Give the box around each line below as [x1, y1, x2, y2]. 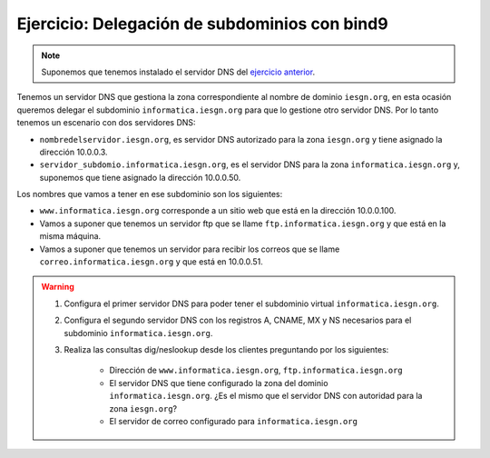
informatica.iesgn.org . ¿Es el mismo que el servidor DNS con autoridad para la [109, 391, 423, 402]
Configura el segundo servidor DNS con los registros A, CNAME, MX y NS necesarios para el [64, 314, 412, 326]
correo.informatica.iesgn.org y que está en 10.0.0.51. [39, 256, 263, 267]
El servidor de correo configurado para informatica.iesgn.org [109, 415, 358, 426]
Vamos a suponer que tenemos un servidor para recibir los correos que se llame [39, 244, 340, 254]
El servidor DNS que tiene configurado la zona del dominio [109, 377, 328, 388]
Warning [41, 282, 74, 293]
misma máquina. [39, 231, 102, 242]
